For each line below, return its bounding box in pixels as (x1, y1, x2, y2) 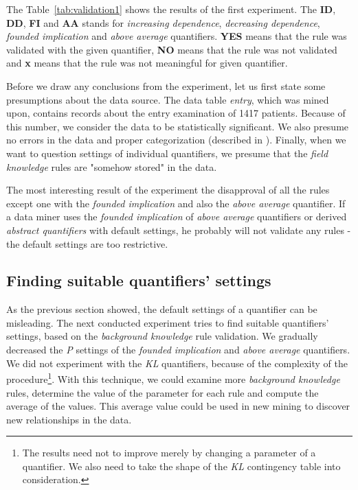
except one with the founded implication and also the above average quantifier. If (6, 196, 346, 210)
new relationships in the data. (6, 412, 132, 426)
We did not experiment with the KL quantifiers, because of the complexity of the (6, 355, 348, 370)
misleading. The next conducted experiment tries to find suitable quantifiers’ (6, 315, 329, 329)
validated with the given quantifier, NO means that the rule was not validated (6, 42, 337, 56)
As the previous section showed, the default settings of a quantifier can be (6, 302, 317, 316)
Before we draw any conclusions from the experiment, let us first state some (6, 78, 326, 93)
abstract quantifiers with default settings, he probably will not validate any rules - (6, 222, 351, 237)
